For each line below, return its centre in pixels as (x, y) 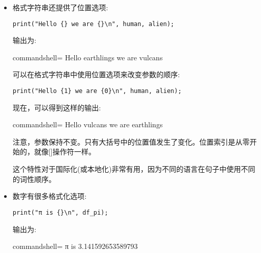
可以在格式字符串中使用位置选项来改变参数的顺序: (96, 74)
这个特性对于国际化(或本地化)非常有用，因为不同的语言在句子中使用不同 (134, 169)
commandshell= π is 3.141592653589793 (75, 246)
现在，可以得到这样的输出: (57, 107)
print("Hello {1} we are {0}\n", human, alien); (97, 91)
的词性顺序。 (34, 179)
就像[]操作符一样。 (65, 152)
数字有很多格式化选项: (49, 196)
